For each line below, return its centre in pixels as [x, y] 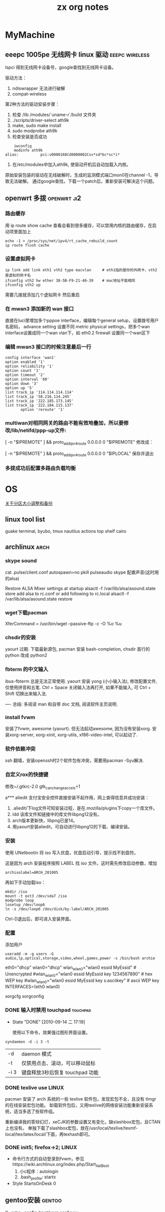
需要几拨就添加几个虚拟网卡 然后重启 [42, 295]
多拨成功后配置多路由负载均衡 [41, 468]
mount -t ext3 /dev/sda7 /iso [36, 896]
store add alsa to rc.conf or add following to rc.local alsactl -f [67, 594]
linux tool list [25, 519]
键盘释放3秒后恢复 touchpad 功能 [60, 1072]
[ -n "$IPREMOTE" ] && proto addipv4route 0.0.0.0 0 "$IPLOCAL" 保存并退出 [80, 454]
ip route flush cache [27, 245]
